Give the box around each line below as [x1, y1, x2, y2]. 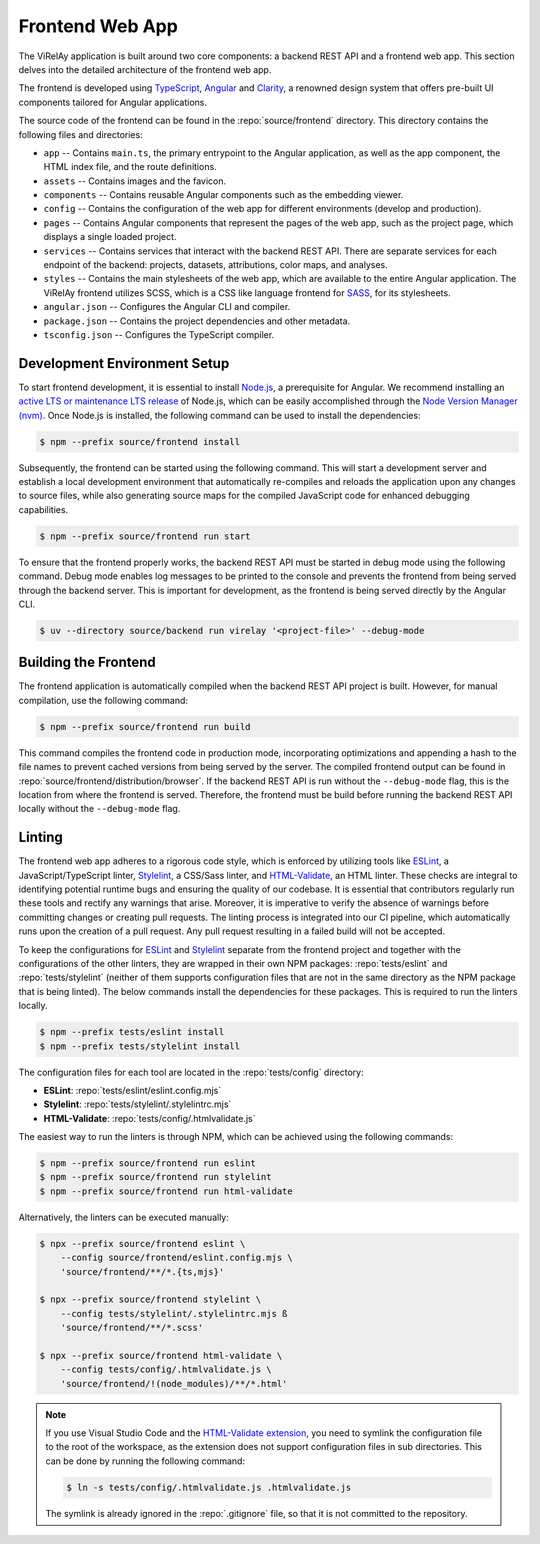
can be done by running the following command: [45, 1455, 245, 1467]
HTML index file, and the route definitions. [43, 161, 217, 173]
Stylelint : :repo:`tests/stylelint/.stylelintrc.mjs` [43, 1098, 232, 1110]
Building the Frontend [18, 654, 157, 671]
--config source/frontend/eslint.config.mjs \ [60, 1252, 294, 1264]
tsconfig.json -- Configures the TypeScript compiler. [43, 328, 275, 340]
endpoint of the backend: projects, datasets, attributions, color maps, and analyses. [43, 259, 389, 271]
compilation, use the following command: [18, 694, 189, 706]
